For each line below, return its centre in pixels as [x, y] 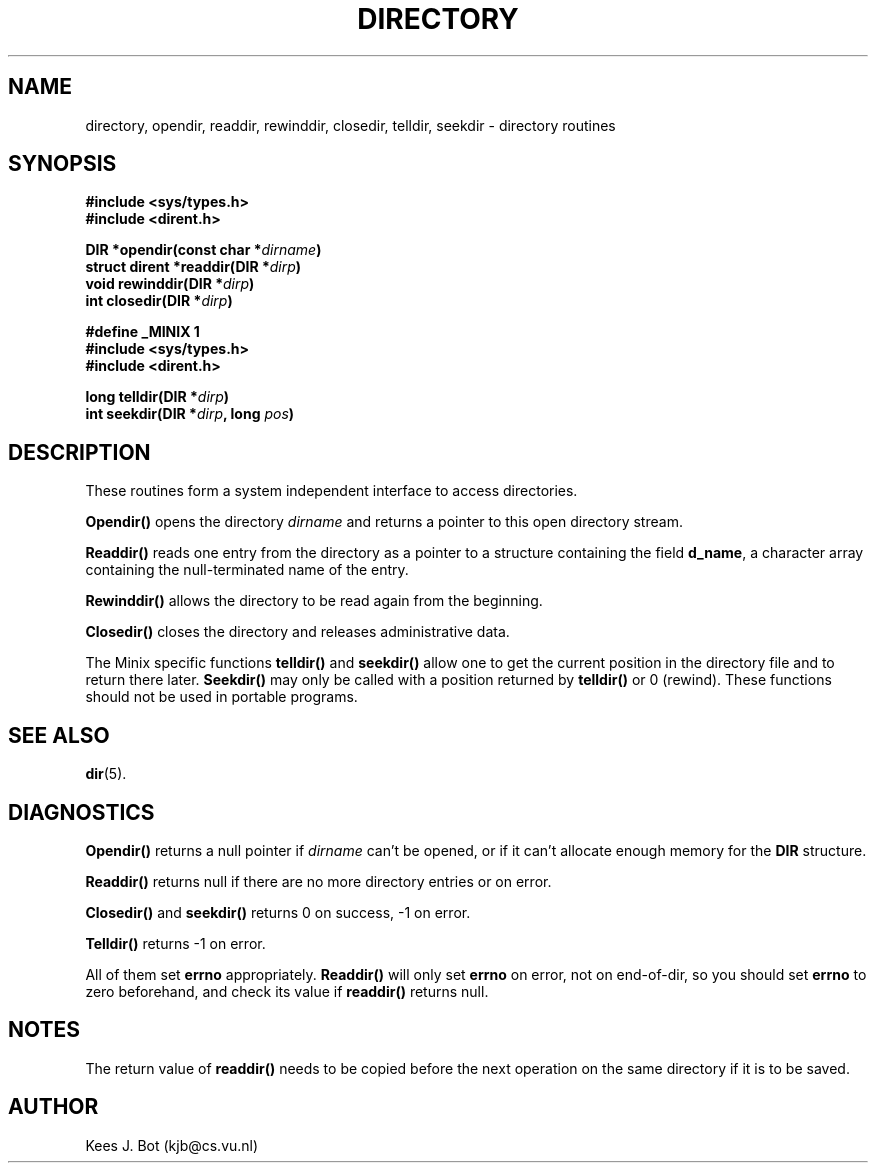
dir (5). [106, 774]
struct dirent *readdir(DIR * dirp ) [193, 267]
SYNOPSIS [62, 164]
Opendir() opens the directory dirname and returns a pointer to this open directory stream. [384, 522]
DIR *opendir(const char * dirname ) [203, 250]
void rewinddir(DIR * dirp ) [170, 284]
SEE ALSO [59, 735]
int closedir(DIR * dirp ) [159, 301]
